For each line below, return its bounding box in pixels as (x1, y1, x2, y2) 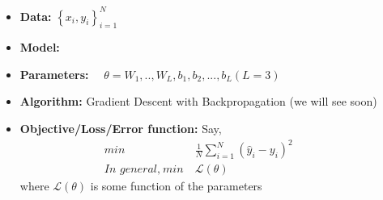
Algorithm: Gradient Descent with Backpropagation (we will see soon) (19, 93, 377, 110)
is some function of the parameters (90, 177, 262, 194)
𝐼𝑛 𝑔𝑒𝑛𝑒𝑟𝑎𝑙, (104, 164, 160, 176)
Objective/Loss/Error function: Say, (19, 120, 222, 137)
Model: (19, 39, 60, 56)
